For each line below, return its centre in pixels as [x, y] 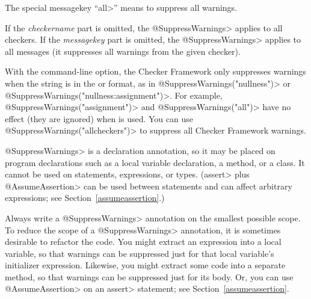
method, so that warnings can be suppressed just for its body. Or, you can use [149, 276]
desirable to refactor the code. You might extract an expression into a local [143, 242]
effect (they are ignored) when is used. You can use [99, 118]
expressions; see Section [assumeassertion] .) [85, 198]
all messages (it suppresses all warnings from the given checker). [123, 51]
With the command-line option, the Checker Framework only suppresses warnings [155, 71]
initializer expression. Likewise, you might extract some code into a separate [145, 265]
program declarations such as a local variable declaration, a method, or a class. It [155, 162]
